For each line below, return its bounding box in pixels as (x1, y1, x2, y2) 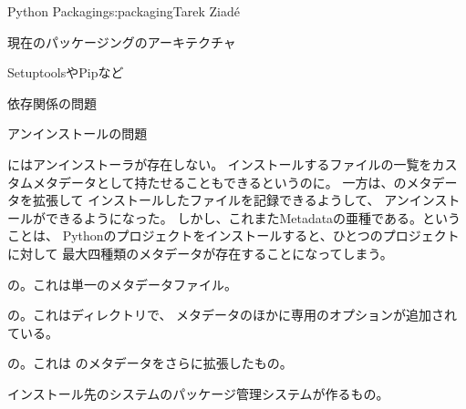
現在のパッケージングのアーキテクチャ (7, 32, 236, 51)
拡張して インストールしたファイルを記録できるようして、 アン (32, 190, 409, 210)
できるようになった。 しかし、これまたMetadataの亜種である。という (45, 208, 461, 227)
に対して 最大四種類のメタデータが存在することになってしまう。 (7, 243, 393, 262)
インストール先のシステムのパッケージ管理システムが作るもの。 (7, 383, 389, 403)
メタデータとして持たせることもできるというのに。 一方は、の (32, 172, 407, 191)
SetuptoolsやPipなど (7, 63, 124, 82)
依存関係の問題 (7, 93, 97, 112)
